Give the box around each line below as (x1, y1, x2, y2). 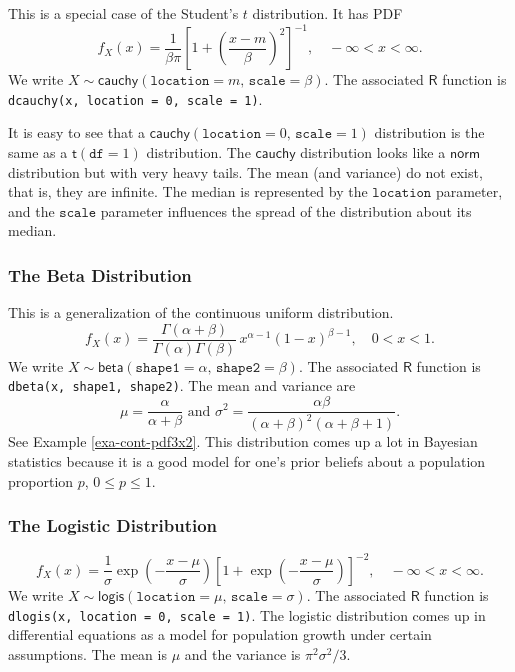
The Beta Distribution (8, 262, 192, 287)
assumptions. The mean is (8, 643, 167, 664)
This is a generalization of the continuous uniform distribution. (8, 302, 394, 323)
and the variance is (184, 643, 301, 664)
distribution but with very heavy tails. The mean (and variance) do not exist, (8, 161, 483, 182)
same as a (8, 141, 68, 162)
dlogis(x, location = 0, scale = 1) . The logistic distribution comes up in (8, 604, 486, 625)
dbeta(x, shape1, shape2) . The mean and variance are (8, 375, 356, 396)
